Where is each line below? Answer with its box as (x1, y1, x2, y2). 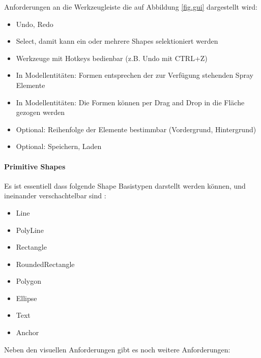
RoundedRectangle (16, 258, 75, 269)
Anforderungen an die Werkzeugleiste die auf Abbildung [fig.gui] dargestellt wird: (4, 2, 257, 12)
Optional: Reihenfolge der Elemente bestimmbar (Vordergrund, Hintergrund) (16, 124, 256, 134)
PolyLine (16, 224, 44, 235)
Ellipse (16, 292, 37, 303)
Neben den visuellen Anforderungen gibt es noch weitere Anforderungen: (4, 344, 230, 354)
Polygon (16, 276, 42, 286)
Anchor (16, 327, 39, 338)
